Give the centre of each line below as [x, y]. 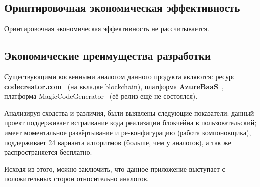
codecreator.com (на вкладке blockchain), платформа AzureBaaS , [114, 86]
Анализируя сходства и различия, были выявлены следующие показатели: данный [129, 113]
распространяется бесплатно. [48, 152]
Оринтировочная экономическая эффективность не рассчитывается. [107, 28]
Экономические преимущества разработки [108, 55]
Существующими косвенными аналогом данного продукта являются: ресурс [120, 76]
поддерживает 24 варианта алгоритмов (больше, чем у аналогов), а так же [118, 142]
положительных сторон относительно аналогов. [76, 179]
